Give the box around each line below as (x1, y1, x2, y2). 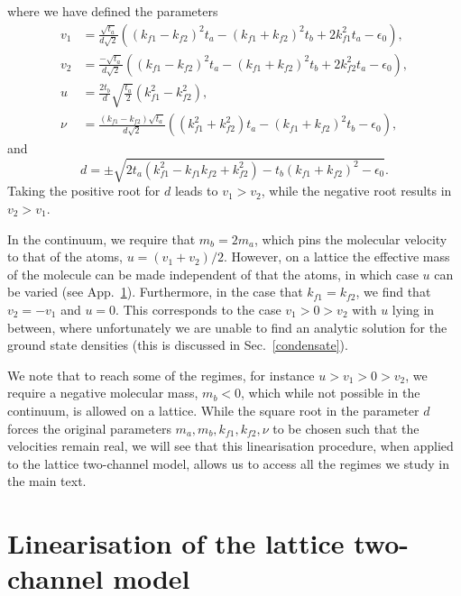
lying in (392, 299, 435, 318)
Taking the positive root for (7, 181, 161, 200)
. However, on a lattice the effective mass (223, 247, 450, 266)
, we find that (355, 282, 431, 301)
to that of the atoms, (7, 247, 124, 266)
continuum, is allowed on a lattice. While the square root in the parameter (7, 400, 420, 419)
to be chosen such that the (272, 418, 420, 437)
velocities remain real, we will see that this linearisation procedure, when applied (7, 436, 454, 455)
